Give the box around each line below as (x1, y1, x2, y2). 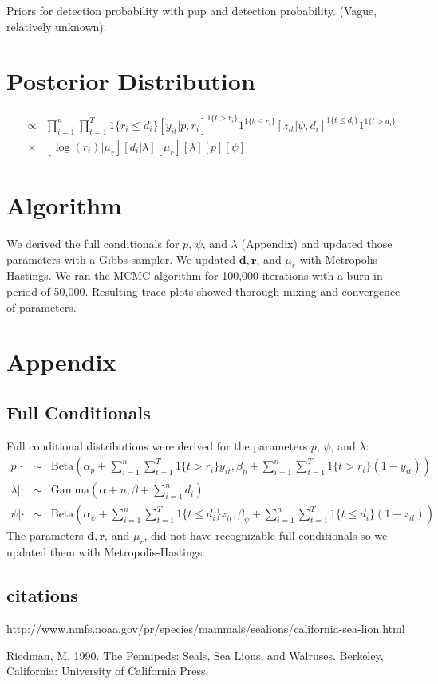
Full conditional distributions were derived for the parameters (6, 437, 308, 454)
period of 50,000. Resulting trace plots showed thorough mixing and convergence (6, 282, 401, 299)
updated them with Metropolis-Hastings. (6, 544, 206, 560)
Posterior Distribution (6, 65, 255, 97)
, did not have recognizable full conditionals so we (144, 527, 388, 544)
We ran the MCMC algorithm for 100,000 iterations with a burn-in (55, 267, 383, 284)
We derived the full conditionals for (6, 235, 180, 251)
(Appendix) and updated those (241, 235, 393, 251)
